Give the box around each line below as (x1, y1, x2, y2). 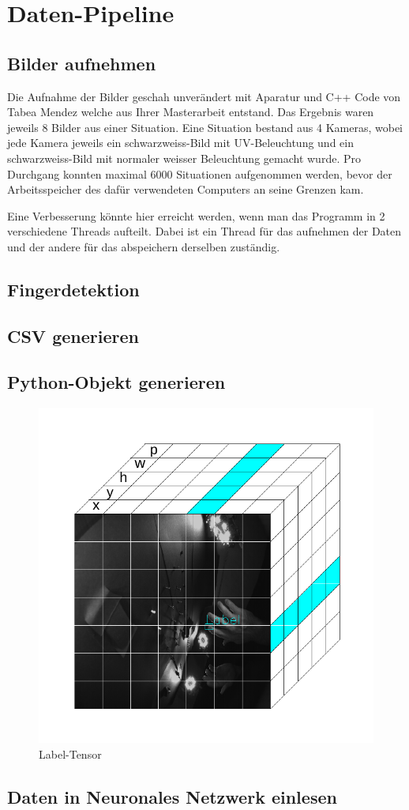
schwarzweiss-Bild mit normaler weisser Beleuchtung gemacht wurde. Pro (7, 149, 361, 166)
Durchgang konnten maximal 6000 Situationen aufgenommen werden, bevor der (7, 165, 392, 182)
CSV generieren (7, 323, 139, 348)
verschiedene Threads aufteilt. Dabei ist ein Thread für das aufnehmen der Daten (7, 223, 402, 239)
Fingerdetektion (7, 277, 140, 301)
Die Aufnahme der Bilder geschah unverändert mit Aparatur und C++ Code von (7, 88, 401, 104)
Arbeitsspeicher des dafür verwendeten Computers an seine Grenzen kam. (7, 181, 364, 198)
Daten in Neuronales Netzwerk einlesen (7, 784, 337, 808)
